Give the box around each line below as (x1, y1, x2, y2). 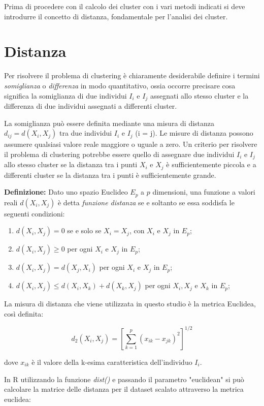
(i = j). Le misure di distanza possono (135, 128, 253, 138)
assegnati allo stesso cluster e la (150, 90, 249, 101)
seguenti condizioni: (4, 208, 65, 218)
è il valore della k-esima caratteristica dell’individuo (31, 356, 192, 367)
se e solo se (67, 225, 102, 236)
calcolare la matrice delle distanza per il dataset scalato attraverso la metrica (4, 384, 244, 394)
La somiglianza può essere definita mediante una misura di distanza (4, 117, 215, 128)
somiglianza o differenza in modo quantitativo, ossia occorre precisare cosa (4, 80, 236, 90)
